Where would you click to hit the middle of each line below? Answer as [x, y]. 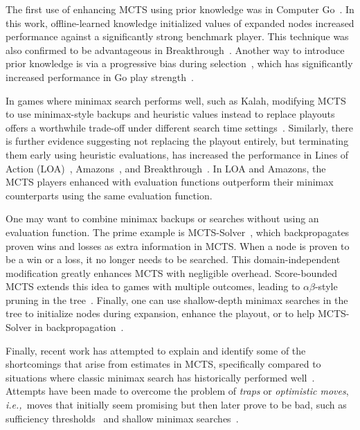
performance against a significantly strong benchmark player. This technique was [177, 36]
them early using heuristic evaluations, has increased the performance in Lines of [177, 154]
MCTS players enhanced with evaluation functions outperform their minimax [170, 182]
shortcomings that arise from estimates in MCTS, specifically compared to [163, 364]
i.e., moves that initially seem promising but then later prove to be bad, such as [176, 405]
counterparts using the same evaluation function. [109, 195]
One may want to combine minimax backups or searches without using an [162, 218]
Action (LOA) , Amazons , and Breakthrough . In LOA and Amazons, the [166, 168]
